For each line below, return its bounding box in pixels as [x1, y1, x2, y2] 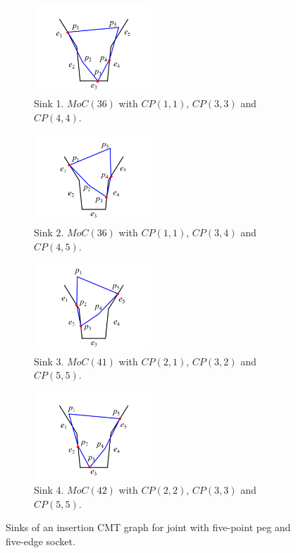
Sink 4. [34, 482, 64, 497]
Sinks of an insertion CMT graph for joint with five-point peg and [6, 520, 291, 535]
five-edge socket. [6, 533, 75, 548]
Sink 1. [34, 96, 64, 111]
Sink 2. [34, 224, 64, 239]
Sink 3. [34, 353, 64, 368]
